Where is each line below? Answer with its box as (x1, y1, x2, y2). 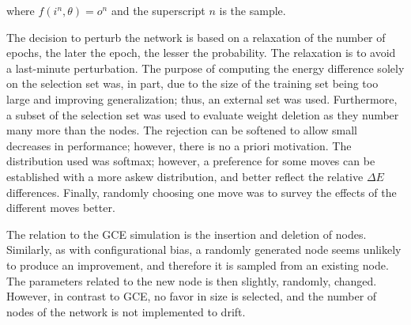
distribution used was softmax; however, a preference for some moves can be (6, 153, 375, 169)
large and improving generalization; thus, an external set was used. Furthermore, (6, 90, 398, 107)
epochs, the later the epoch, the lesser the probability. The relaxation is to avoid (6, 44, 396, 61)
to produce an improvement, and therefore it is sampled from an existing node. (6, 256, 389, 273)
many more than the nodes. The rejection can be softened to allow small (6, 122, 357, 138)
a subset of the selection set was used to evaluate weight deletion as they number (6, 106, 399, 123)
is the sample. (219, 2, 286, 18)
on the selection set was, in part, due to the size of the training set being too (6, 75, 379, 92)
